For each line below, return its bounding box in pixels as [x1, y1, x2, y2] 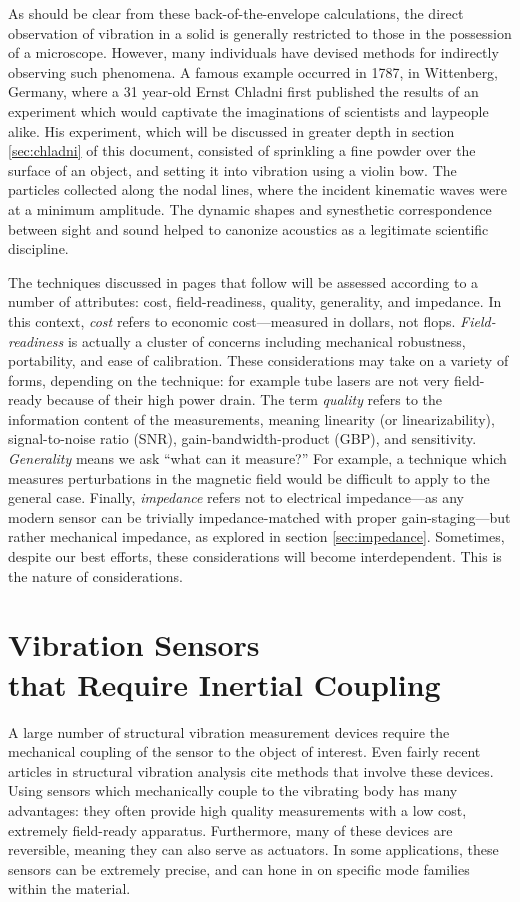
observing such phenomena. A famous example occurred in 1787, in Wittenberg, [8, 61, 499, 82]
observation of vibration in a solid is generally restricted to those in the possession [8, 22, 512, 43]
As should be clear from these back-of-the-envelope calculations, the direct [8, 3, 464, 23]
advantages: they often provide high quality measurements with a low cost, [8, 799, 467, 820]
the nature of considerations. [8, 565, 183, 586]
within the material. [8, 878, 131, 899]
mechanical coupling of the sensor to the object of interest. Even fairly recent [8, 741, 481, 762]
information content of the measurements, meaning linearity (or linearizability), [8, 408, 495, 429]
